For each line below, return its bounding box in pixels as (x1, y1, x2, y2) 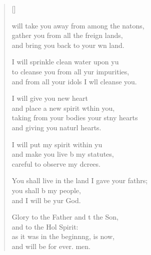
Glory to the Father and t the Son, (11, 212, 118, 222)
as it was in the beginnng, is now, (11, 231, 114, 242)
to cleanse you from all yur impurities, (11, 66, 129, 76)
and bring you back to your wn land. (11, 39, 124, 50)
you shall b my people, (11, 185, 81, 195)
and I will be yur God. (11, 195, 81, 205)
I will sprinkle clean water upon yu (11, 56, 119, 67)
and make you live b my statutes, (11, 149, 114, 159)
